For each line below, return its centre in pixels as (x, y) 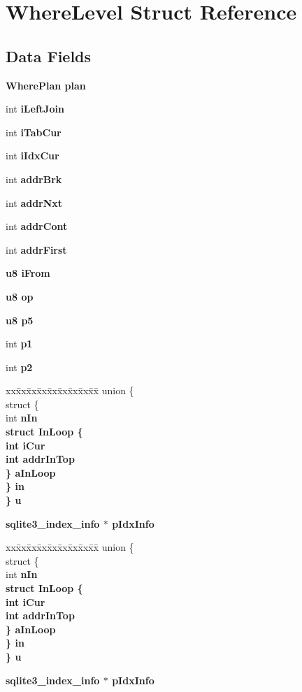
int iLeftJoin (35, 109)
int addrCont (37, 226)
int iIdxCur (33, 156)
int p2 (19, 367)
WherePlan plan (46, 85)
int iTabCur (34, 132)
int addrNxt (34, 202)
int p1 (19, 344)
